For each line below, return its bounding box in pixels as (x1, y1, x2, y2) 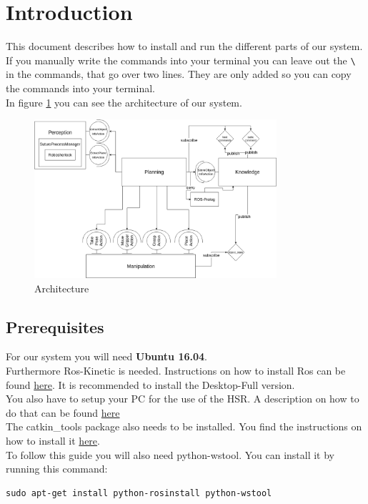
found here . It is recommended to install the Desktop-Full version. (6, 377, 295, 392)
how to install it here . (6, 433, 100, 448)
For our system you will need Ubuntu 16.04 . (6, 349, 207, 364)
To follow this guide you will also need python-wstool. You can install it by (6, 447, 334, 462)
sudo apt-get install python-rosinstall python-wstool (6, 488, 272, 498)
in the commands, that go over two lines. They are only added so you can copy (6, 66, 352, 81)
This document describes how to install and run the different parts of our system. (6, 39, 363, 54)
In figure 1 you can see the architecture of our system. (6, 94, 242, 109)
